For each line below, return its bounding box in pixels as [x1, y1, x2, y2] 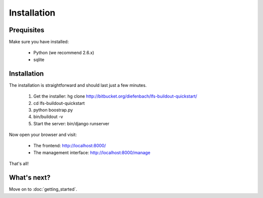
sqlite [33, 57, 45, 62]
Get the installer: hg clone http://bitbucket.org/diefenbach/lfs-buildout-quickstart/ [33, 93, 197, 99]
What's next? [9, 174, 51, 182]
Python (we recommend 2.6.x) [33, 50, 94, 56]
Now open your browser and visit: [9, 132, 77, 138]
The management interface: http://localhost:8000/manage [33, 149, 150, 156]
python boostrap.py [33, 107, 73, 113]
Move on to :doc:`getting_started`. [9, 186, 77, 192]
